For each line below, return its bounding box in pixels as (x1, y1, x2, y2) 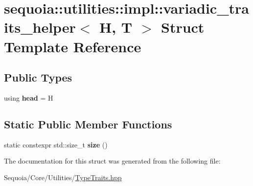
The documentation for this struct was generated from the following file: (4, 156, 221, 166)
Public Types (4, 70, 72, 85)
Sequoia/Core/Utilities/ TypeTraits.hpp (4, 172, 122, 182)
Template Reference (4, 36, 141, 56)
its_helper (4, 17, 76, 37)
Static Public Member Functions (4, 116, 172, 131)
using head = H (4, 92, 53, 103)
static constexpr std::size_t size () (4, 139, 108, 149)
